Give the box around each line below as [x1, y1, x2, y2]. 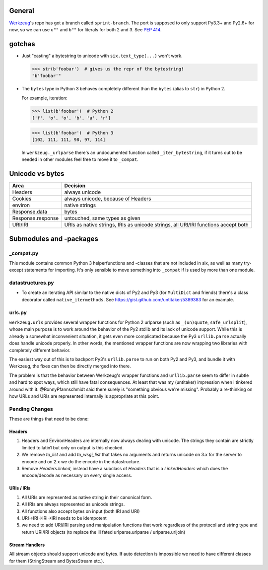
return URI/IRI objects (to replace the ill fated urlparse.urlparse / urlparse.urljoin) [21, 529, 186, 535]
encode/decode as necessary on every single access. [21, 472, 133, 479]
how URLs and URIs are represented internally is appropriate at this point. [9, 393, 160, 399]
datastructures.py [9, 280, 54, 286]
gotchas [9, 40, 36, 48]
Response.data [12, 209, 47, 215]
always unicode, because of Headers [64, 195, 151, 202]
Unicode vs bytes [9, 169, 65, 178]
